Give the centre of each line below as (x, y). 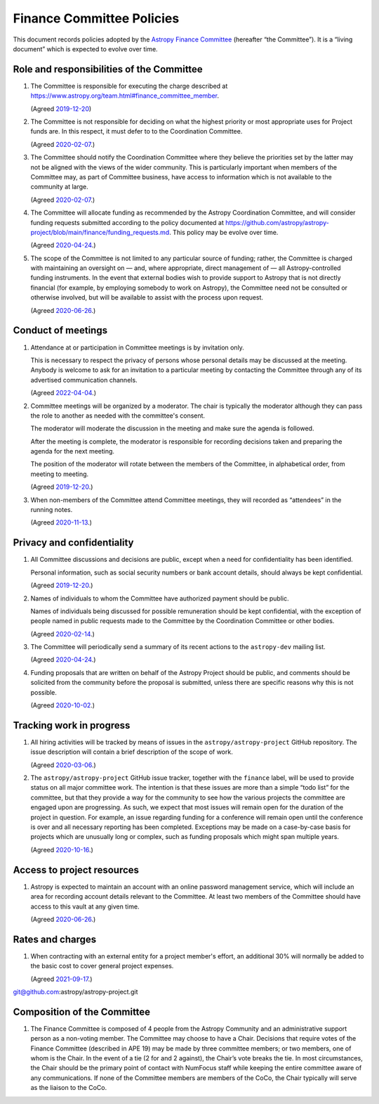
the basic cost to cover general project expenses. (102, 966)
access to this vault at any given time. (85, 906)
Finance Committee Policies (96, 18)
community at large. (59, 187)
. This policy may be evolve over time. (224, 232)
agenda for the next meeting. (73, 451)
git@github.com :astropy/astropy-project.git (75, 991)
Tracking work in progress (72, 725)
